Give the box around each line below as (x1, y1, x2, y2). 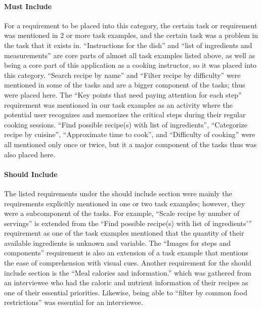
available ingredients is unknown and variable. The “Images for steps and (4, 237, 231, 248)
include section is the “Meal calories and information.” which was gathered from (4, 267, 251, 278)
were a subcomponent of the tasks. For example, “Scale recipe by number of (4, 208, 240, 218)
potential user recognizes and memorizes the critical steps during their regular (4, 109, 246, 120)
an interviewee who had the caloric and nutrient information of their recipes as (4, 277, 248, 288)
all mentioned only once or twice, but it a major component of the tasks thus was (4, 139, 257, 149)
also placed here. (4, 149, 56, 159)
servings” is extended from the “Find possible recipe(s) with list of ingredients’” (4, 217, 252, 228)
